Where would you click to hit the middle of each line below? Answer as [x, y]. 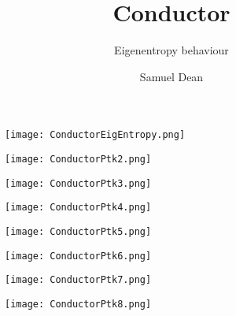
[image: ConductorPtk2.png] [78, 159]
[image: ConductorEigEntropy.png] [95, 135]
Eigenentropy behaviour [171, 50]
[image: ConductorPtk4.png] [78, 208]
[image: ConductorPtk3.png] [78, 183]
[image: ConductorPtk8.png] [78, 304]
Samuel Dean [171, 76]
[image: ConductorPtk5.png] [78, 231]
